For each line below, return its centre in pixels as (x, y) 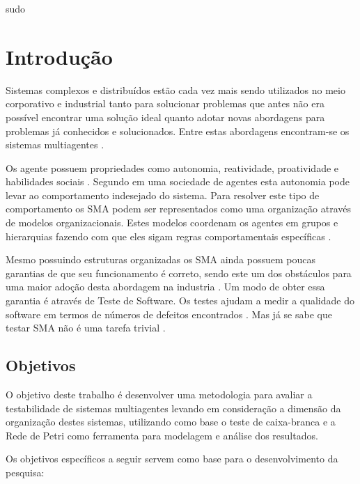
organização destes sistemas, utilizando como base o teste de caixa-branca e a (171, 422)
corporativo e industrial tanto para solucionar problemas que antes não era (165, 103)
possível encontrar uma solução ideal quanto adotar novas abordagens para (165, 117)
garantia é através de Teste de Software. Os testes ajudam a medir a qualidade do (180, 300)
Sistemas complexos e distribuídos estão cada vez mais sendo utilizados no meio (175, 89)
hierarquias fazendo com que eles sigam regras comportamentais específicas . (169, 236)
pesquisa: (25, 472)
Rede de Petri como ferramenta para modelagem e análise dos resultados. (162, 435)
